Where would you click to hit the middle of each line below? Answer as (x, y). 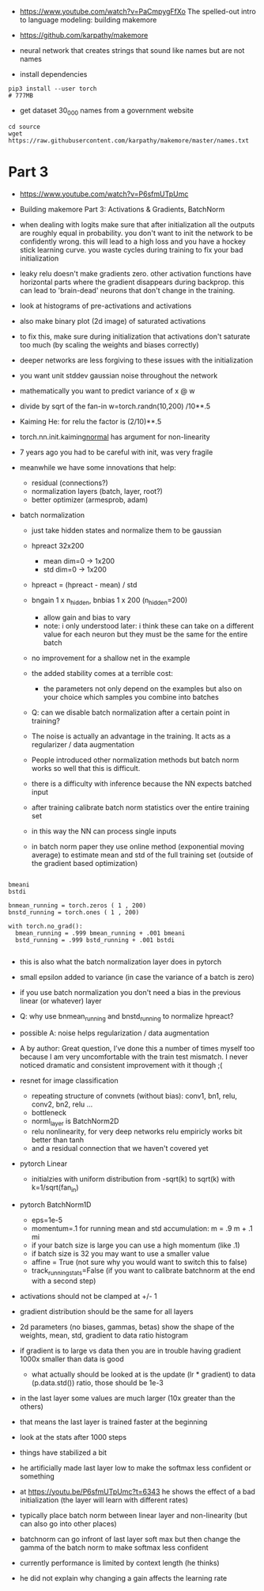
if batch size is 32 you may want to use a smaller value (121, 1253)
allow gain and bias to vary (87, 617)
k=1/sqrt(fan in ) (55, 1188)
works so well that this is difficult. (86, 768)
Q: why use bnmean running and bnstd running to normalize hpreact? (126, 1017)
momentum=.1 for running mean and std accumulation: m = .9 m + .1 (142, 1228)
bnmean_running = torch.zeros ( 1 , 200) (77, 906)
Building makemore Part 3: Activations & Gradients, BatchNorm (122, 209)
